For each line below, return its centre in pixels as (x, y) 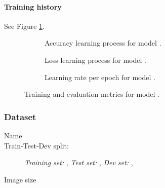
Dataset (20, 116)
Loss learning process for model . (95, 60)
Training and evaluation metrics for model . (92, 94)
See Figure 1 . (24, 26)
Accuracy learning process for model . (103, 43)
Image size (20, 179)
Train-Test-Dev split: (36, 145)
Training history (33, 6)
